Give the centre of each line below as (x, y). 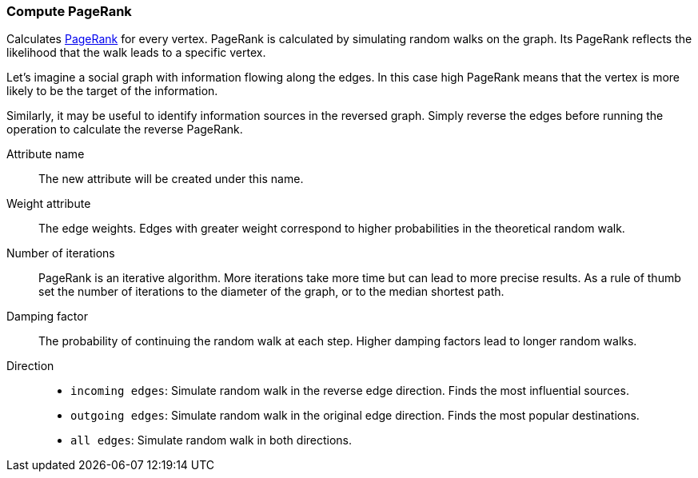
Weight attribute (49, 204)
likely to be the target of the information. (112, 91)
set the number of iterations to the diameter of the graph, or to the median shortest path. (271, 292)
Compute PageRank (69, 11)
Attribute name (46, 154)
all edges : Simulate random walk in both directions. (211, 440)
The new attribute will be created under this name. (171, 179)
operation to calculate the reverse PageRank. (125, 129)
